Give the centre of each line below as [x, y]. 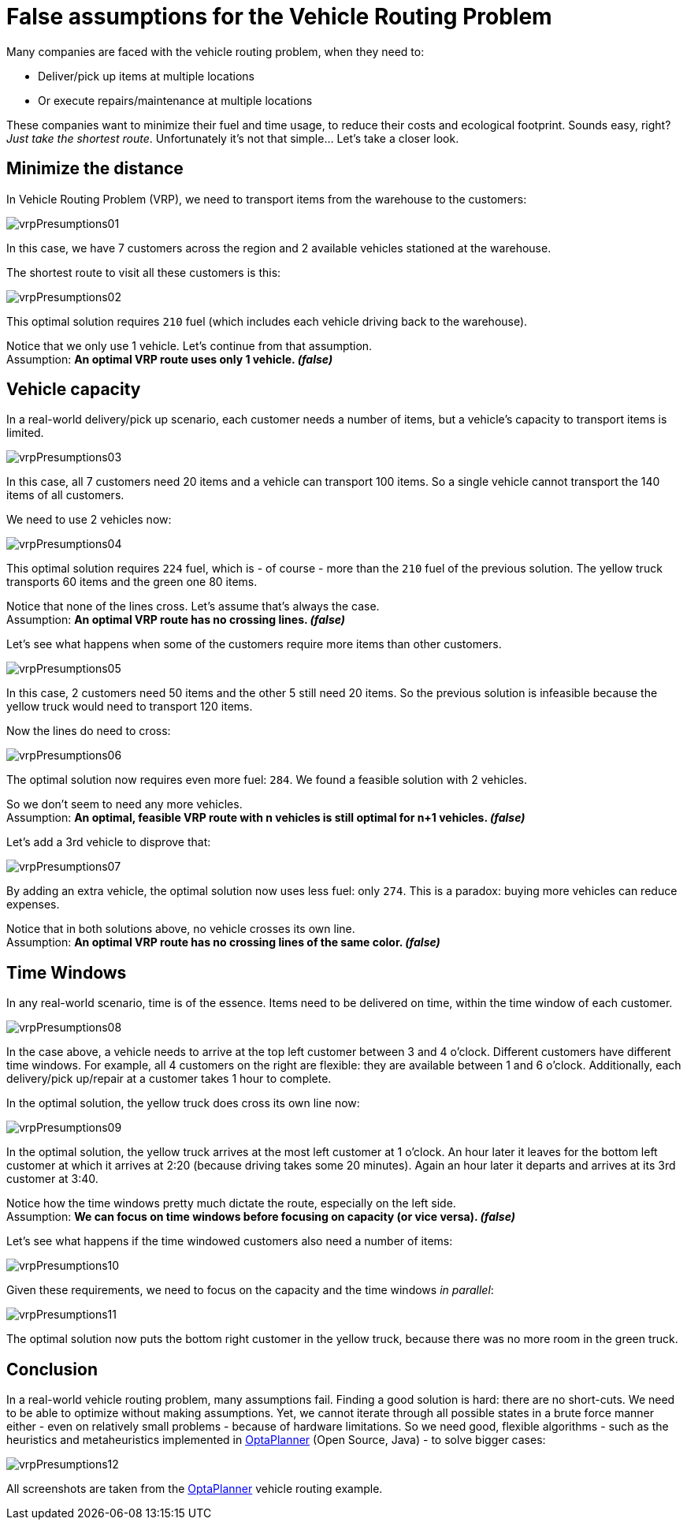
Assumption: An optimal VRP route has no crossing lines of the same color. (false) [223, 942]
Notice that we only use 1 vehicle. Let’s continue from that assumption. [189, 345]
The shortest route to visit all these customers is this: [144, 272]
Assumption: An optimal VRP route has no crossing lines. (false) [176, 620]
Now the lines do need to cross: [89, 731]
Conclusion [52, 1369]
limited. [25, 433]
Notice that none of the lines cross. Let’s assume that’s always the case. [193, 606]
